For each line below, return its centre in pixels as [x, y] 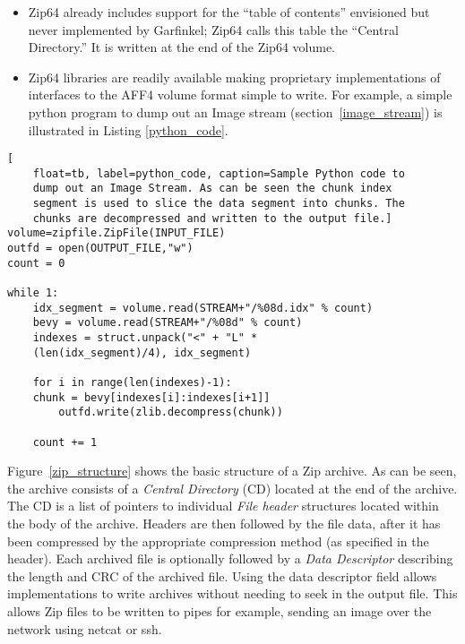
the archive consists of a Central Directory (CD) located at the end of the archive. [232, 488]
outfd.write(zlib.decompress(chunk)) [171, 412]
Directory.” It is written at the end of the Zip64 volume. [182, 47]
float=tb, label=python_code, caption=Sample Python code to [219, 173]
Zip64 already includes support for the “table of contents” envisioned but [229, 12]
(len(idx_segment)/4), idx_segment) [142, 352]
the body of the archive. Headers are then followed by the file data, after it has [224, 524]
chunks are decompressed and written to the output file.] [212, 218]
